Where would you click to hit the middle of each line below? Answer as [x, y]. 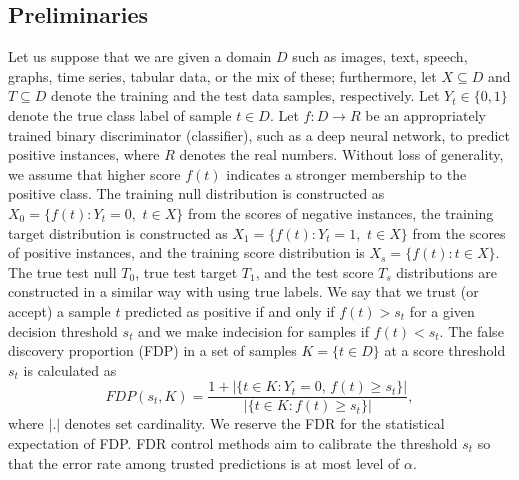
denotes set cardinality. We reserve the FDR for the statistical [254, 423]
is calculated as [70, 369]
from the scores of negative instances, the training [341, 212]
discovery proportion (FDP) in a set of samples [152, 350]
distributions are [446, 271]
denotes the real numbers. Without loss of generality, [341, 154]
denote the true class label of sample [120, 114]
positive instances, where [84, 154]
